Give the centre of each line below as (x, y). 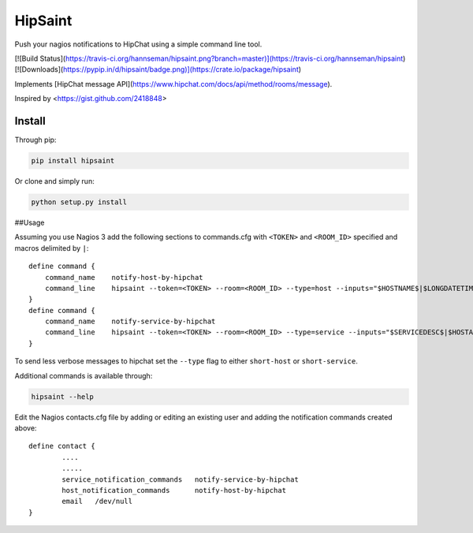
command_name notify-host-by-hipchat (124, 277)
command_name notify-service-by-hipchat (130, 322)
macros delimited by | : (52, 248)
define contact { (62, 446)
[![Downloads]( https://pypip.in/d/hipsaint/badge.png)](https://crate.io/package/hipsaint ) (158, 69)
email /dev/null (97, 501)
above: (26, 428)
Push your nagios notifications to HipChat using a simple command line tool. (138, 44)
